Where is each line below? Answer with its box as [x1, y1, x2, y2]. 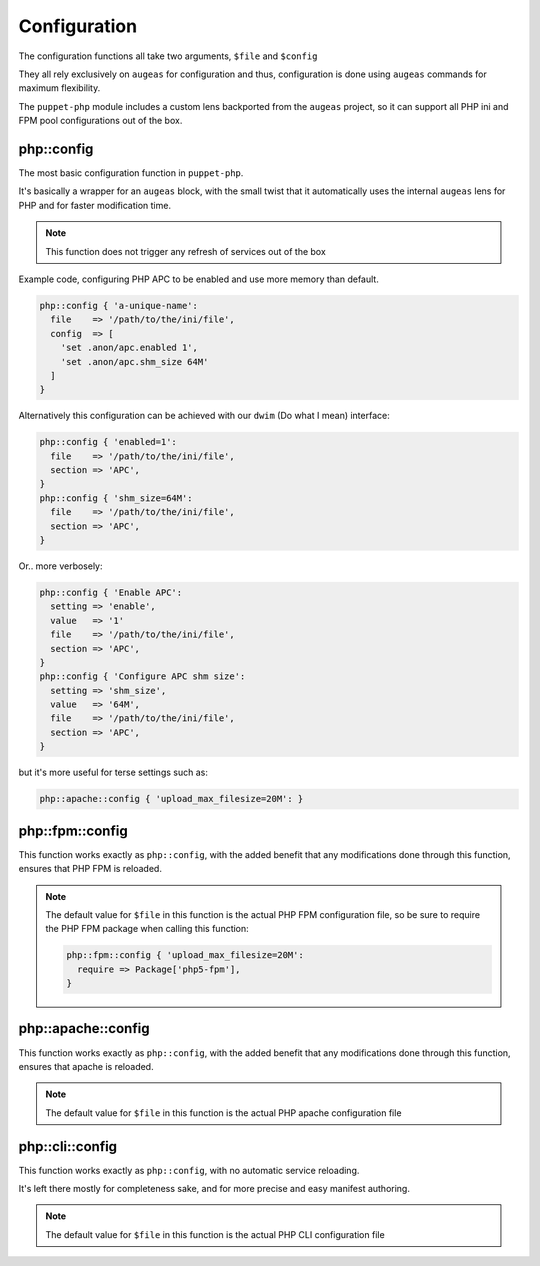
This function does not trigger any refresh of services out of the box [45, 245, 327, 257]
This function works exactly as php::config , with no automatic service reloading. [18, 1164, 360, 1176]
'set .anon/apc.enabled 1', [60, 342, 199, 354]
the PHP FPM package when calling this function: [45, 923, 249, 935]
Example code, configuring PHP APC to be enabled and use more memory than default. [18, 273, 379, 285]
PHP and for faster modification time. [18, 199, 172, 211]
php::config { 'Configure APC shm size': [39, 671, 246, 682]
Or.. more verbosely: [18, 560, 104, 572]
